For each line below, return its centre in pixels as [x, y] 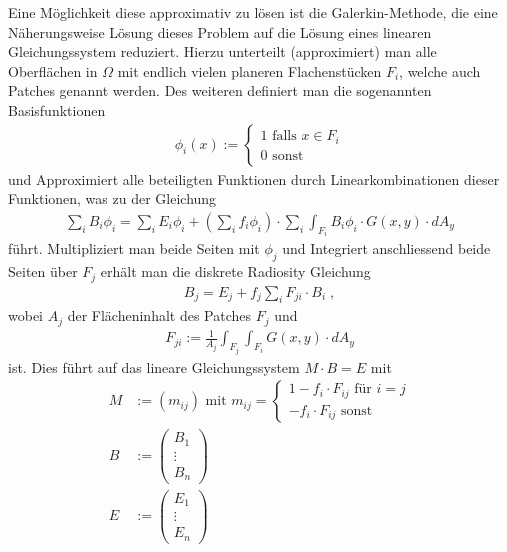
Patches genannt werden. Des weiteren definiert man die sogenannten [220, 90]
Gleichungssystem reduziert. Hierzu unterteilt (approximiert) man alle [222, 51]
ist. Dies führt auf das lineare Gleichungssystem [154, 366]
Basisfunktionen [57, 109]
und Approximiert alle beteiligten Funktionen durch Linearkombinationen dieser [254, 178]
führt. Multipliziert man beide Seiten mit [134, 248]
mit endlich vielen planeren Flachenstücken [249, 70]
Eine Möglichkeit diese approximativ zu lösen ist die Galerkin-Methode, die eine [253, 12]
